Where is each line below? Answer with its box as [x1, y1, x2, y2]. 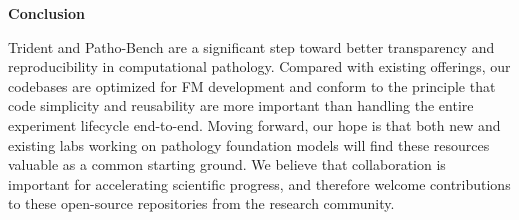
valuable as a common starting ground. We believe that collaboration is [8, 154, 446, 175]
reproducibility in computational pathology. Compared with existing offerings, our [8, 56, 511, 77]
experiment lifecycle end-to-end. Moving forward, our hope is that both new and [8, 114, 501, 135]
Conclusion [8, 3, 86, 23]
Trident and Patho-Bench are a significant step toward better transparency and [8, 36, 495, 57]
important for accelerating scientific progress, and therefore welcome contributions [8, 173, 511, 194]
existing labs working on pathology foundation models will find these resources [8, 134, 490, 155]
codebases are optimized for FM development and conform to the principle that [8, 75, 496, 96]
